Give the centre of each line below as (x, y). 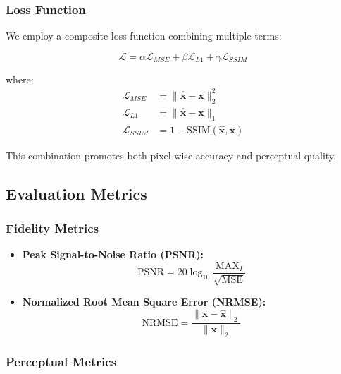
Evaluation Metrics (76, 193)
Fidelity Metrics (52, 228)
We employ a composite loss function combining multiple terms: (144, 36)
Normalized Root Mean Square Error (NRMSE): (144, 302)
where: (20, 79)
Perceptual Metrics (61, 361)
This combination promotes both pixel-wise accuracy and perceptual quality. (171, 155)
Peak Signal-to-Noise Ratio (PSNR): (113, 254)
